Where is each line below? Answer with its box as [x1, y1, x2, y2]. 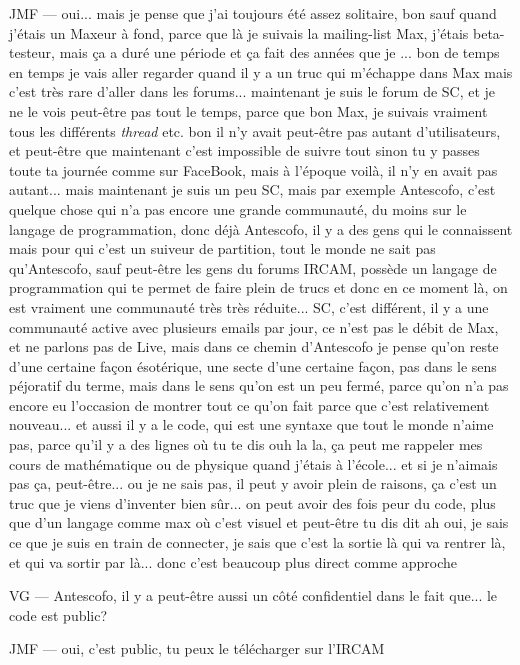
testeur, [9, 42, 56, 63]
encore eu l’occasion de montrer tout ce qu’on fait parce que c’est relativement [9, 394, 490, 415]
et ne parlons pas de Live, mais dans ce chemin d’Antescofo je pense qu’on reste [9, 336, 499, 357]
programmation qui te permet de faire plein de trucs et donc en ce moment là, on [9, 277, 508, 298]
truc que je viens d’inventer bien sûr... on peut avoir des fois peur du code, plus [9, 492, 496, 513]
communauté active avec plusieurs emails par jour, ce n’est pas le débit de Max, [9, 316, 499, 337]
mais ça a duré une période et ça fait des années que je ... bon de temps [59, 42, 500, 63]
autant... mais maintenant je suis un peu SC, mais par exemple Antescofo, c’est [9, 179, 496, 200]
